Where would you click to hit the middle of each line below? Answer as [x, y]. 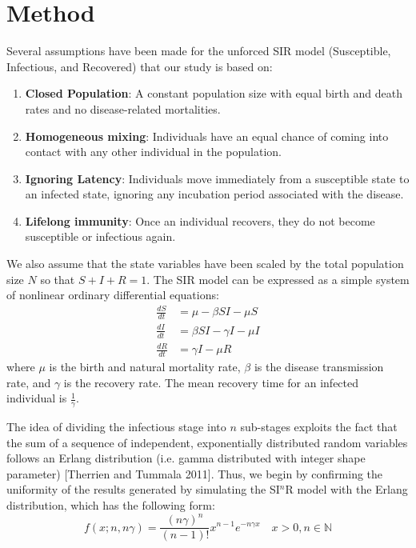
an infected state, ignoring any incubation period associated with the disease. [214, 194]
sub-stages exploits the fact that [319, 426]
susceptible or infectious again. [100, 236]
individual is [37, 398]
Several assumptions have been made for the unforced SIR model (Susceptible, [199, 51]
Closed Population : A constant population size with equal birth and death [214, 93]
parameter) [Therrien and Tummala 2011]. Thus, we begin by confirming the [195, 473]
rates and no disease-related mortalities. [123, 108]
